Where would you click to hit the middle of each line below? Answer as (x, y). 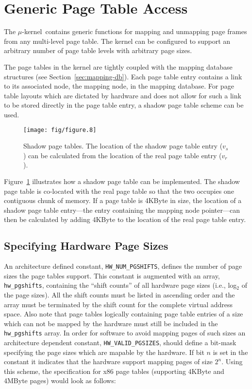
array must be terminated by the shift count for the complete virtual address (118, 304)
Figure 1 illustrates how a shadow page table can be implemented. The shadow (122, 181)
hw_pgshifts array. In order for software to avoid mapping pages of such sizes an (125, 333)
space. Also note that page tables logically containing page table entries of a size (124, 314)
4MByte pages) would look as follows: (60, 380)
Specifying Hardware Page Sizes (86, 246)
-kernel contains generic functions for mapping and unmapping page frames (134, 31)
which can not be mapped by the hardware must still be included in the (111, 323)
